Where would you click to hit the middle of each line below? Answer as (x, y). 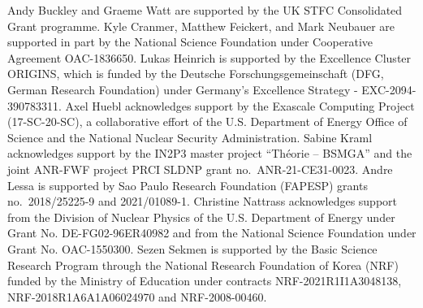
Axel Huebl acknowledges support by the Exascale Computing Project (240, 105)
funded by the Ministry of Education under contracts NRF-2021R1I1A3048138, (205, 281)
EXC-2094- (389, 89)
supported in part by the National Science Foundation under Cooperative (190, 42)
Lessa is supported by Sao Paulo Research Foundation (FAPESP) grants (188, 185)
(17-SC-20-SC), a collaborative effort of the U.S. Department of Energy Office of (207, 121)
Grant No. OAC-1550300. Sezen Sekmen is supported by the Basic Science (192, 248)
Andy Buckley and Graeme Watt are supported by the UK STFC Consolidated (205, 10)
